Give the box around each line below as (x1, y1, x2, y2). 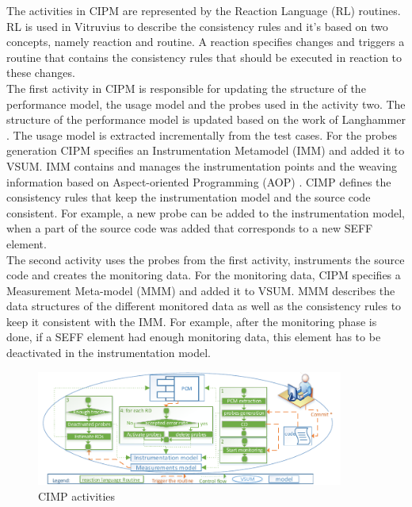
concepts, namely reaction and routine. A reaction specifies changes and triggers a (6, 33, 405, 50)
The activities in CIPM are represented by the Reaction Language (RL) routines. (6, 2, 401, 18)
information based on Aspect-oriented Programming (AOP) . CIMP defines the (6, 173, 391, 190)
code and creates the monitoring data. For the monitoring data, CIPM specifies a (6, 267, 401, 283)
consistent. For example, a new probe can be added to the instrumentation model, (6, 204, 405, 221)
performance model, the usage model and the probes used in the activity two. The (6, 95, 406, 112)
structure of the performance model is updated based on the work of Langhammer (6, 111, 406, 128)
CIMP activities (38, 487, 116, 504)
